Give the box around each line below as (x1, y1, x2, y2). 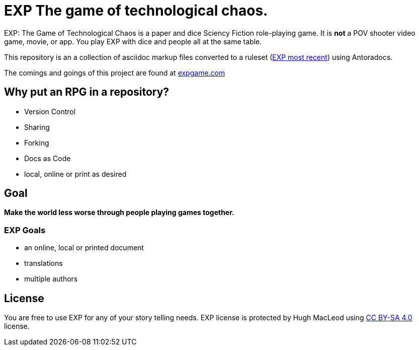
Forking (24, 138, 49, 147)
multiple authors (24, 274, 78, 284)
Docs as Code (24, 154, 71, 163)
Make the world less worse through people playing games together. (4, 208, 234, 217)
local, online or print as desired (24, 169, 127, 178)
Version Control (24, 107, 76, 116)
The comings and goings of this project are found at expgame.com (4, 68, 225, 77)
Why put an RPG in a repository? (4, 86, 170, 99)
